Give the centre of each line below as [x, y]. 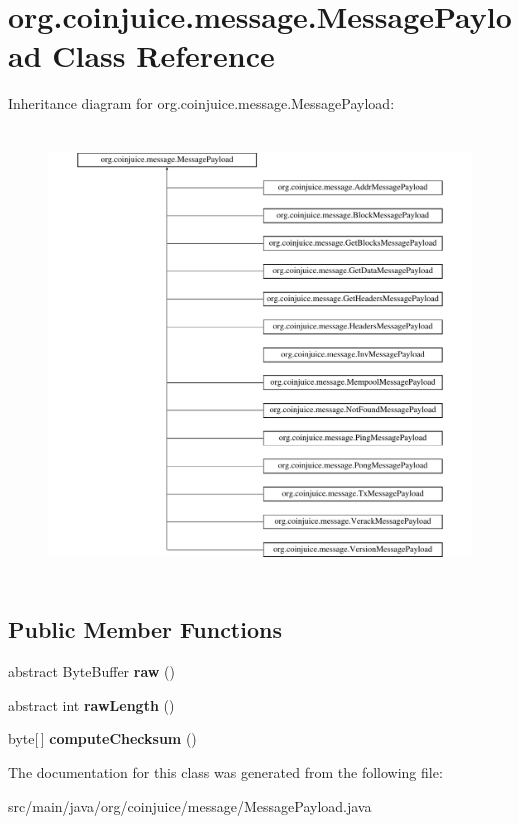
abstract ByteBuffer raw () [91, 671]
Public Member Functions [145, 629]
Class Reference [163, 55]
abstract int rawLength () [91, 704]
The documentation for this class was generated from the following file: [225, 772]
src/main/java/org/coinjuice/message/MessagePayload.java [190, 805]
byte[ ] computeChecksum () [102, 738]
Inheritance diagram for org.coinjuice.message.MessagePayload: [201, 103]
